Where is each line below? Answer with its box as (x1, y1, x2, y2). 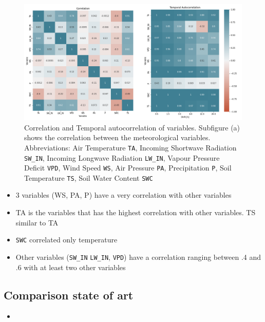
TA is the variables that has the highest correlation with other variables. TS (15, 207, 256, 218)
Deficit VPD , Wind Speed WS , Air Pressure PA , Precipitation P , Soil (24, 162, 232, 173)
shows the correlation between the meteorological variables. (24, 132, 211, 143)
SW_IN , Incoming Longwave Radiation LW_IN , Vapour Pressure (24, 152, 220, 163)
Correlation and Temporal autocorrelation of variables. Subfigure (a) (24, 122, 240, 132)
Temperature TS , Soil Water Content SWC (24, 172, 153, 183)
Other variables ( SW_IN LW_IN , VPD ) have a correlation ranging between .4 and (15, 251, 261, 262)
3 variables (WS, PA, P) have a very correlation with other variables (15, 190, 232, 200)
